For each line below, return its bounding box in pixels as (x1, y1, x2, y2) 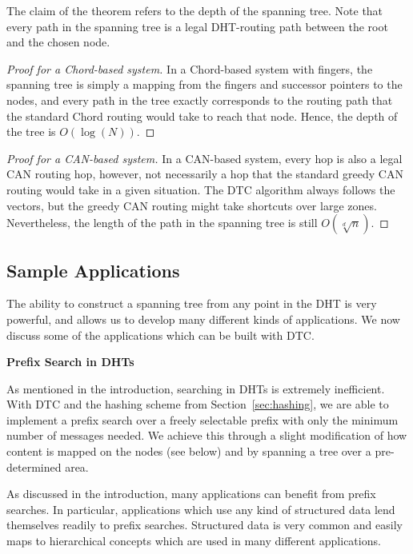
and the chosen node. (6, 34, 110, 50)
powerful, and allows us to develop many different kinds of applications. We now (6, 310, 400, 327)
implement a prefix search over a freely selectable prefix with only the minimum (6, 411, 399, 428)
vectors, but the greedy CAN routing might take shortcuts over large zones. (6, 197, 377, 213)
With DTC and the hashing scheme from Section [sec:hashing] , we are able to (6, 396, 389, 413)
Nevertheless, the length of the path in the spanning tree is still (6, 214, 318, 231)
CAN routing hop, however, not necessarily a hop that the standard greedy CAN (6, 165, 403, 182)
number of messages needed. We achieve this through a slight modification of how (6, 427, 407, 444)
